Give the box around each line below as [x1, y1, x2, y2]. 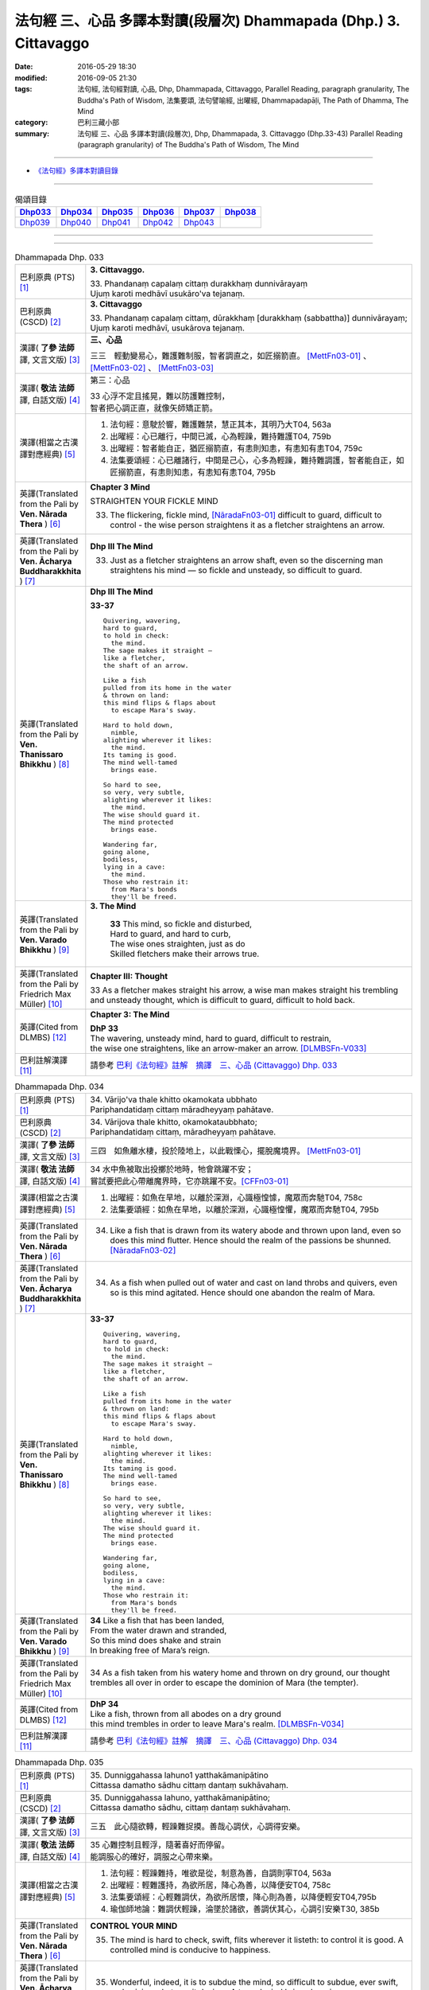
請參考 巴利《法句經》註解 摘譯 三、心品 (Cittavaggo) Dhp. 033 [90, 1059, 338, 1071]
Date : [14, 62, 33, 72]
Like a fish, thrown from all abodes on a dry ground [90, 1708, 282, 1719]
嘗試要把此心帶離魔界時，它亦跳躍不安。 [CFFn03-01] [90, 1175, 289, 1186]
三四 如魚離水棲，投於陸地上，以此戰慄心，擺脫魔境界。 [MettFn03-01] [90, 1145, 361, 1156]
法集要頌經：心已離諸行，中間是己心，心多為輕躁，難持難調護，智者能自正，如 [110, 455, 404, 466]
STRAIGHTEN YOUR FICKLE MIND [90, 495, 218, 506]
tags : [14, 84, 33, 94]
